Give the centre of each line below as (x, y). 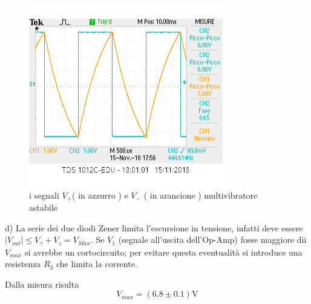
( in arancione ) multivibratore (201, 195)
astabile (43, 207)
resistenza (23, 264)
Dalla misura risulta (42, 284)
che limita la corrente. (97, 264)
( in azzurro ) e (100, 195)
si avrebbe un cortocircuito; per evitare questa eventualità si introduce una (164, 252)
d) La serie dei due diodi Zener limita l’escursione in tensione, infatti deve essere (154, 227)
